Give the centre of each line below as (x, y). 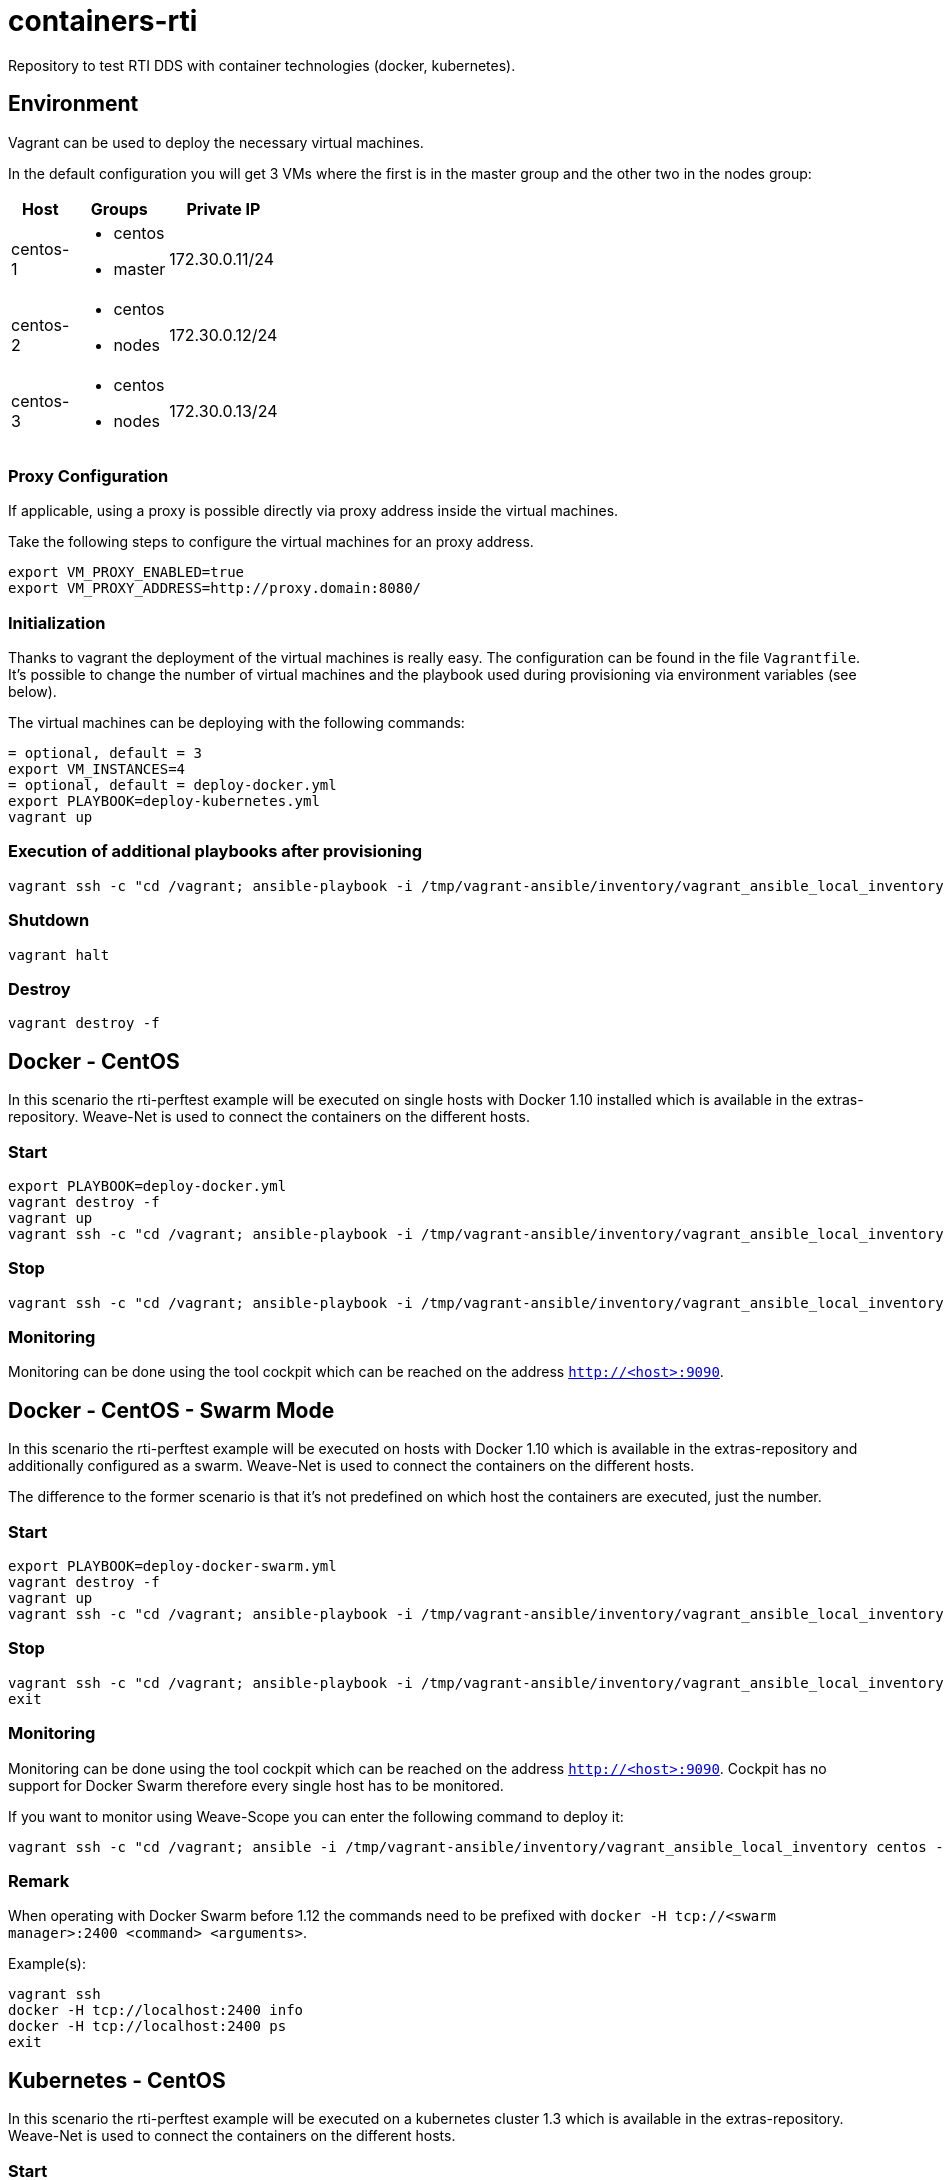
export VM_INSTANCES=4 (97, 769)
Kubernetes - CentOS (117, 2080)
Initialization (57, 622)
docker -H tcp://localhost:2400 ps (147, 2026)
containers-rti (103, 21)
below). (32, 692)
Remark (39, 1880)
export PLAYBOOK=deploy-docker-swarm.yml (172, 1566)
